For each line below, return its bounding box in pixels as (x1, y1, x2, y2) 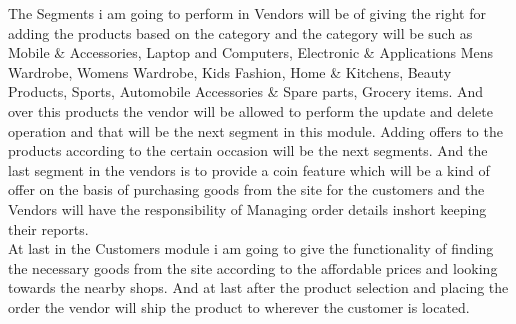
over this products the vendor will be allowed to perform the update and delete (8, 100, 493, 121)
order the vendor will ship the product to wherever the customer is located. (8, 296, 470, 317)
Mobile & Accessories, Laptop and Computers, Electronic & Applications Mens (8, 42, 494, 63)
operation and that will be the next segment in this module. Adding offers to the (8, 120, 503, 141)
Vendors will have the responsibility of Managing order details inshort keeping (8, 198, 487, 219)
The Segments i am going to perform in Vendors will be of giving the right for (8, 3, 486, 23)
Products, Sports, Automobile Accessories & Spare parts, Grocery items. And (8, 81, 484, 102)
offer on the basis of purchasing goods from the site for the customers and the (8, 179, 485, 200)
